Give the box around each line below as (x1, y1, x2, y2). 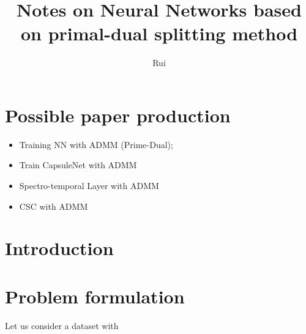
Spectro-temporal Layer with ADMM (19, 179, 159, 192)
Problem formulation (5, 283, 185, 308)
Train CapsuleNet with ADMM (19, 158, 137, 171)
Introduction (5, 236, 114, 261)
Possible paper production (5, 102, 231, 127)
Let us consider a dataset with (5, 319, 119, 332)
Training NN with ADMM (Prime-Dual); (19, 138, 173, 150)
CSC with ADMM (19, 199, 88, 212)
